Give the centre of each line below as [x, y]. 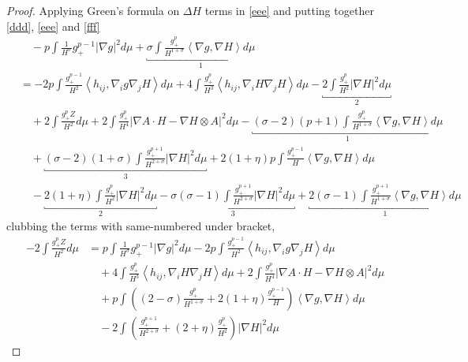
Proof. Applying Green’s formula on [93, 10]
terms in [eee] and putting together [289, 10]
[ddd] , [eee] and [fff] [53, 26]
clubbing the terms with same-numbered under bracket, [141, 226]
